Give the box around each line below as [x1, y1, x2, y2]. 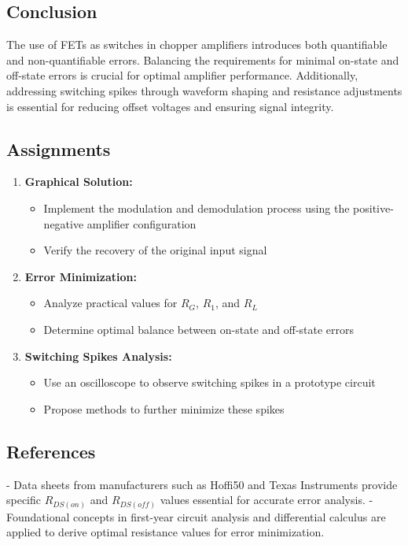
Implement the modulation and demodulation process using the [43, 199, 350, 216]
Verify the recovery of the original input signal [43, 242, 267, 258]
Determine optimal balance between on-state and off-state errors [43, 321, 355, 337]
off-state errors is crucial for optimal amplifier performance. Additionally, [6, 67, 358, 83]
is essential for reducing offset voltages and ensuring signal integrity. [6, 98, 334, 114]
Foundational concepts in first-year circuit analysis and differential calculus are [6, 508, 386, 525]
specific [6, 491, 42, 508]
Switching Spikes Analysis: [24, 347, 172, 364]
